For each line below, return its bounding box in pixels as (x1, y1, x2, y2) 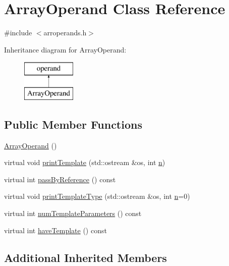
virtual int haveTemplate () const (4, 225, 107, 235)
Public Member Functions (4, 116, 142, 132)
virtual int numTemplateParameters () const (4, 208, 142, 219)
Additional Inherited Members (4, 249, 167, 265)
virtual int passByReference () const (4, 174, 116, 184)
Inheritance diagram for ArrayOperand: (4, 44, 127, 55)
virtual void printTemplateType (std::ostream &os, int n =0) (4, 191, 190, 201)
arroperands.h (43, 27, 87, 38)
